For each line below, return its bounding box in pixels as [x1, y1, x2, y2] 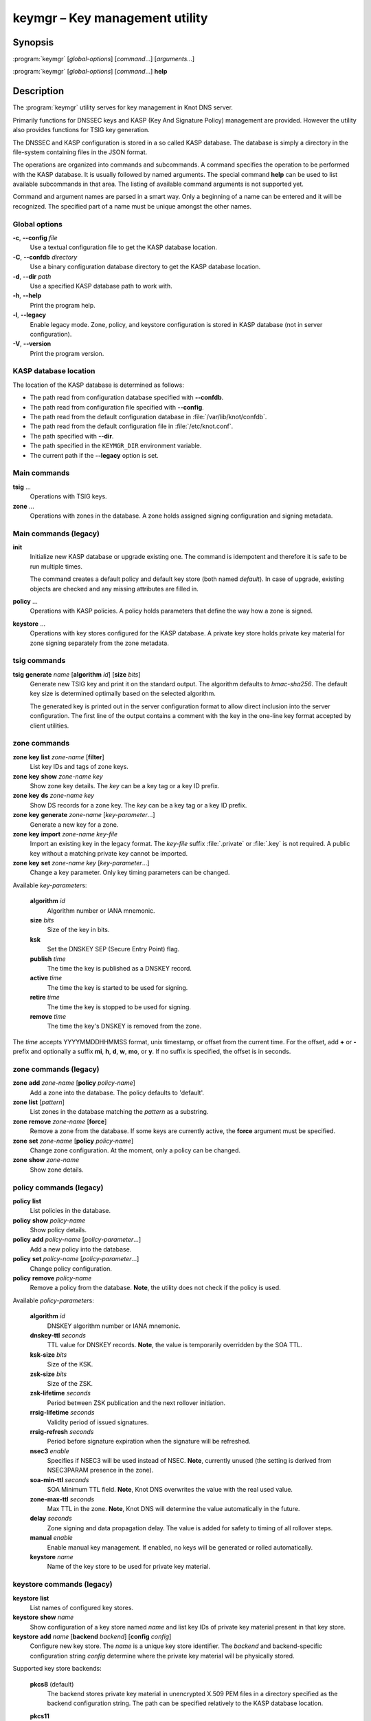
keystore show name [12, 1613, 74, 1621]
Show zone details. [30, 1165, 84, 1174]
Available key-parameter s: [12, 881, 87, 889]
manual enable [30, 1534, 74, 1542]
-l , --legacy [12, 310, 46, 319]
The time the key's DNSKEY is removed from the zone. [47, 1022, 202, 1031]
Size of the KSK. [47, 1360, 93, 1369]
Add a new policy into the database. [30, 1245, 132, 1253]
